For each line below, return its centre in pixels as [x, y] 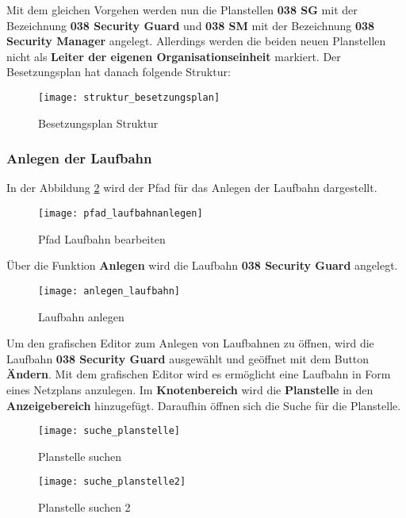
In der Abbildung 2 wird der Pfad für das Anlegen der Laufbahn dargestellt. [192, 188]
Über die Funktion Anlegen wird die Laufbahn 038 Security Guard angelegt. [202, 265]
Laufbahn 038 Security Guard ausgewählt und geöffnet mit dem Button [188, 358]
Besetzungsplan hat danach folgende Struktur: [119, 72]
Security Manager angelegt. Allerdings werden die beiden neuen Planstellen [196, 41]
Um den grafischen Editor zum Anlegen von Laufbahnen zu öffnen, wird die [190, 343]
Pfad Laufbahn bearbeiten [102, 238]
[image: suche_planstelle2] [112, 482]
